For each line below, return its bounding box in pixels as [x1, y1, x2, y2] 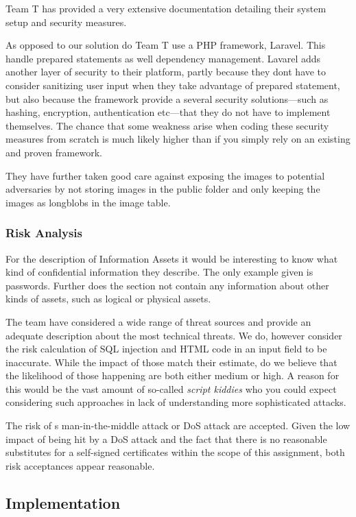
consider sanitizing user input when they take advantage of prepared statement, [5, 77, 340, 92]
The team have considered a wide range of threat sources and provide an [5, 314, 311, 328]
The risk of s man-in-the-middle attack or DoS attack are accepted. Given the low [5, 418, 351, 433]
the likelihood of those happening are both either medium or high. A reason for [5, 368, 340, 383]
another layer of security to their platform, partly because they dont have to [5, 64, 327, 79]
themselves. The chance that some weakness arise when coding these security [5, 118, 329, 132]
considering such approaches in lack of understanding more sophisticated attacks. [5, 395, 346, 409]
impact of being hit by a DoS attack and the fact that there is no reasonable [5, 431, 327, 446]
